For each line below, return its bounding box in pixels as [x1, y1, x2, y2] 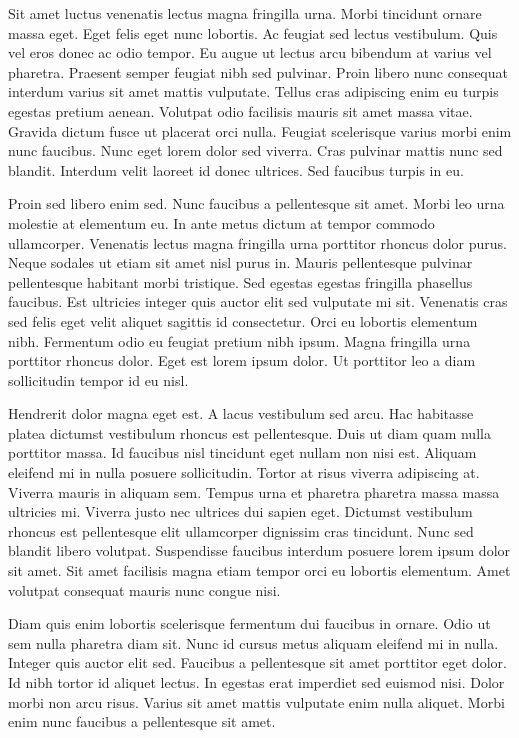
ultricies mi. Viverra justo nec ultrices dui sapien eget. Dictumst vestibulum [8, 501, 473, 522]
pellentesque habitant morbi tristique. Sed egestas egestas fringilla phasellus [8, 271, 473, 292]
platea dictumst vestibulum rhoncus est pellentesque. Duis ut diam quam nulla [8, 422, 491, 443]
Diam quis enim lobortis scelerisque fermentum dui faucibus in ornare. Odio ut [8, 613, 491, 634]
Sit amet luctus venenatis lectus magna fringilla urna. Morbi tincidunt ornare [8, 3, 482, 23]
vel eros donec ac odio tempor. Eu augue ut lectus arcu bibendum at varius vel [8, 42, 492, 63]
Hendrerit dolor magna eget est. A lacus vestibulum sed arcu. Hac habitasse [8, 403, 474, 424]
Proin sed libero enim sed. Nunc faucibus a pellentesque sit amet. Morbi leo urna [8, 193, 505, 214]
